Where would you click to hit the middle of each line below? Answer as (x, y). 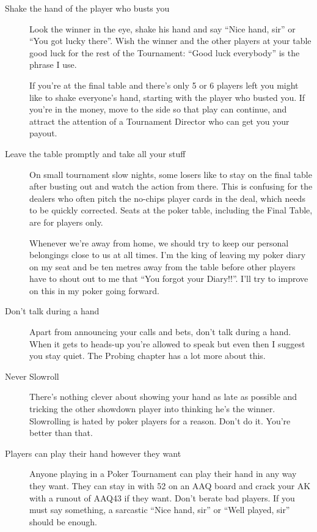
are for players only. (66, 222)
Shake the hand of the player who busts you (87, 8)
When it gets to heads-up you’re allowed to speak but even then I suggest (167, 343)
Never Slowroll (32, 376)
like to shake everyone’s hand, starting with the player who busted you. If (167, 97)
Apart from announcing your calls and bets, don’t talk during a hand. (160, 332)
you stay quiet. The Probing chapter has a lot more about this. (148, 356)
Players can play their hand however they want (93, 453)
